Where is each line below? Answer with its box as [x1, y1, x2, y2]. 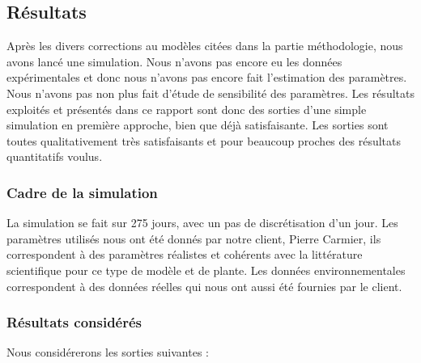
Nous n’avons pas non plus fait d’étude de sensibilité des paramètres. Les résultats [6, 84, 415, 101]
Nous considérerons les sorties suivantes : [6, 344, 209, 361]
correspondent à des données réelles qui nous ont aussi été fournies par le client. [6, 277, 402, 294]
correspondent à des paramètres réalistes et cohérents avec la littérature [6, 246, 363, 263]
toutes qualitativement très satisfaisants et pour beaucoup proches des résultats [6, 132, 402, 149]
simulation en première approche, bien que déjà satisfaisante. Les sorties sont [6, 116, 389, 133]
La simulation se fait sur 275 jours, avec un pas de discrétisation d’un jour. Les [6, 214, 398, 231]
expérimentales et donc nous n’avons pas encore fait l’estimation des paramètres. [6, 69, 407, 86]
